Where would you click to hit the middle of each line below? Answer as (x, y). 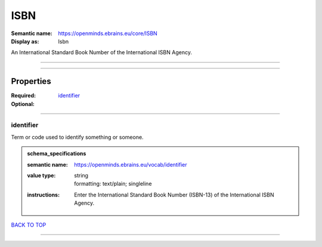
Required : (23, 96)
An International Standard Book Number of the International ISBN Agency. (101, 52)
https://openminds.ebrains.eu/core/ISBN (108, 33)
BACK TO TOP (29, 225)
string (81, 175)
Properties (31, 81)
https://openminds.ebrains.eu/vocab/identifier (131, 164)
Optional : (23, 104)
